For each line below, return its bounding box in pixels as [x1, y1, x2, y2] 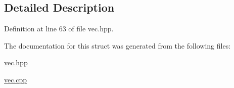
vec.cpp [4, 74, 27, 84]
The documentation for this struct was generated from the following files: [4, 40, 231, 51]
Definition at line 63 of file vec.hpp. [4, 23, 114, 34]
